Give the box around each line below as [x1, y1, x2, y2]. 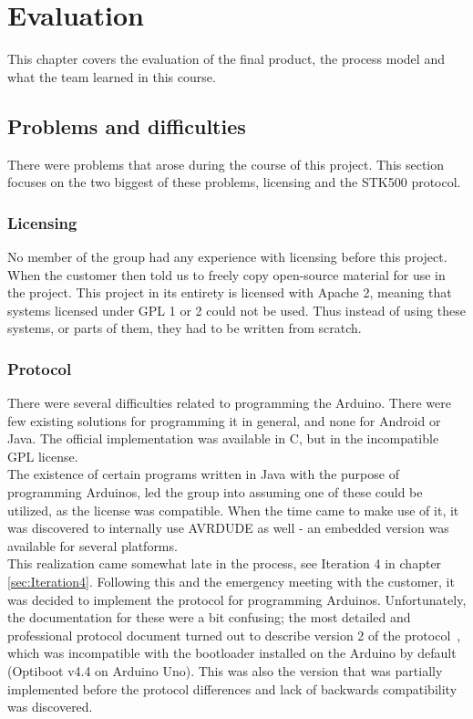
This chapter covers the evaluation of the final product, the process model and [7, 49, 445, 68]
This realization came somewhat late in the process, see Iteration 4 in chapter [7, 554, 442, 573]
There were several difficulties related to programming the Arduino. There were [7, 393, 451, 412]
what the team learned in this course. [7, 67, 216, 86]
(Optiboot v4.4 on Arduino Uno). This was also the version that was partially [7, 662, 443, 681]
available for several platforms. [7, 536, 178, 555]
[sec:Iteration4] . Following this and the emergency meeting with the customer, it [7, 572, 455, 591]
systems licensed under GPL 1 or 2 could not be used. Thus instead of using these [7, 300, 466, 319]
